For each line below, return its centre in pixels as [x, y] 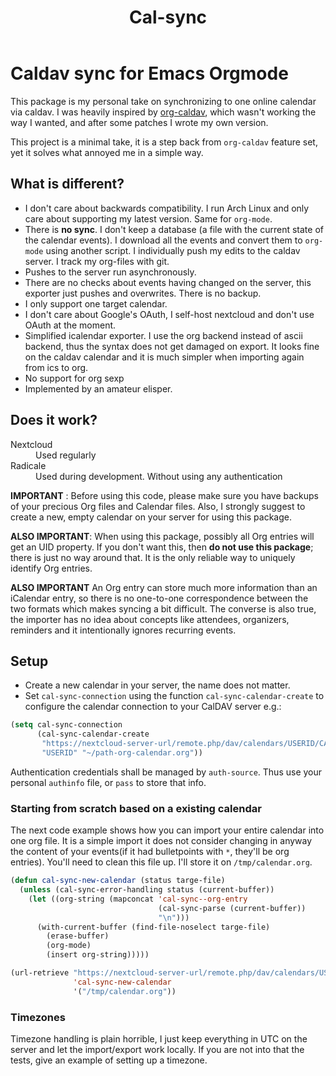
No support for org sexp [74, 378]
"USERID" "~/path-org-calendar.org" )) [122, 753]
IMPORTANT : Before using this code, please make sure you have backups [165, 495]
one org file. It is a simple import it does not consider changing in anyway [161, 841]
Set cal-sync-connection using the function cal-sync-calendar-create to [174, 696]
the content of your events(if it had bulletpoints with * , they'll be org [150, 852]
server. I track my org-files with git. [97, 261]
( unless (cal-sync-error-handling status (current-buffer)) [147, 890]
